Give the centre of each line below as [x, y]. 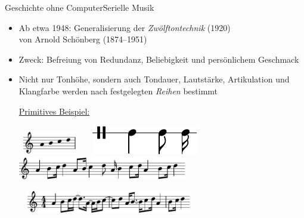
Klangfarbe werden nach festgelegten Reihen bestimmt [118, 90]
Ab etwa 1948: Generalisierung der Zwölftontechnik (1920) [125, 27]
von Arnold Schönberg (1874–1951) [83, 39]
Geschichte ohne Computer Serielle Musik [80, 7]
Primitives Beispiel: [54, 111]
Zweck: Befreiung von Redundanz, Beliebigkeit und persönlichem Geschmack [159, 59]
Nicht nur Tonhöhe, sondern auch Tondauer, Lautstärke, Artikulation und [154, 79]
